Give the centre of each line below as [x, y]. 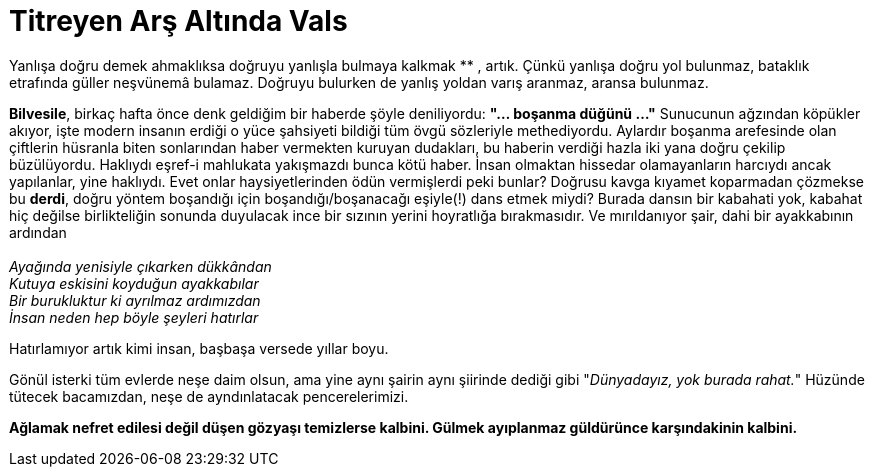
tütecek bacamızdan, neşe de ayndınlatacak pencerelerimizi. [209, 396]
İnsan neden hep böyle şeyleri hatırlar [134, 317]
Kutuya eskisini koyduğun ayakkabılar [134, 283]
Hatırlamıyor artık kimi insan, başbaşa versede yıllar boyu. [199, 348]
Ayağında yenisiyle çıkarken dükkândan [140, 266]
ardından [38, 232]
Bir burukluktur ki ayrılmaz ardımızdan [135, 300]
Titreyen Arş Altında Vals [178, 21]
